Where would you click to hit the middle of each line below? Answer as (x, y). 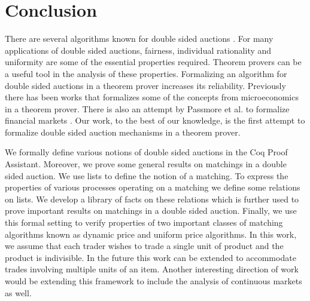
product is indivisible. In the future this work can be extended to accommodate (151, 257)
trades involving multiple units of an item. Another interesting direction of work (152, 269)
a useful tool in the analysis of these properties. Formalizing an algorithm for (146, 73)
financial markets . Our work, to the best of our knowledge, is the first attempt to (155, 120)
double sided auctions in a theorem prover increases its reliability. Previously (145, 85)
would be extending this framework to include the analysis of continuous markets (154, 281)
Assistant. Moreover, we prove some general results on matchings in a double (146, 164)
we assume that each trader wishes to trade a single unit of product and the (144, 246)
